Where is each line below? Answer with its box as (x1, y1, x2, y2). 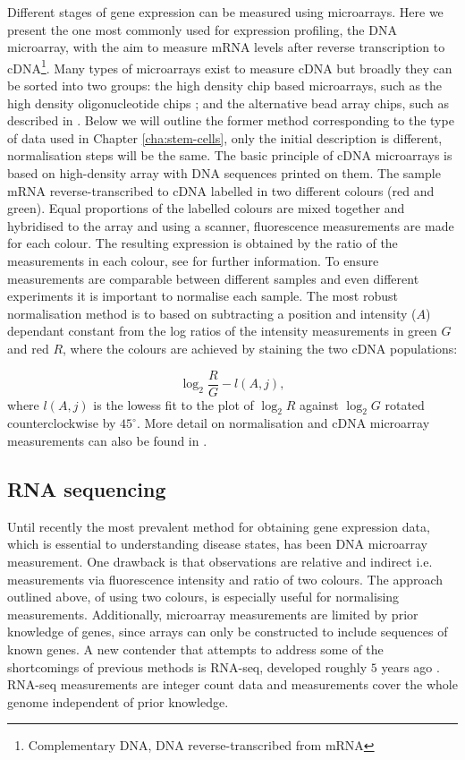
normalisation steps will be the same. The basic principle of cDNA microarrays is (7, 146, 452, 165)
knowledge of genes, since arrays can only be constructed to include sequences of (7, 622, 448, 641)
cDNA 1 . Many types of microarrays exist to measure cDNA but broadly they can (7, 56, 452, 77)
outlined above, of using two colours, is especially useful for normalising (7, 587, 400, 606)
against (300, 395, 339, 414)
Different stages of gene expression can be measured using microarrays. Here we (7, 3, 444, 21)
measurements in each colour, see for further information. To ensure (7, 251, 379, 269)
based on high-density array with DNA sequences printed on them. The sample (7, 164, 441, 182)
